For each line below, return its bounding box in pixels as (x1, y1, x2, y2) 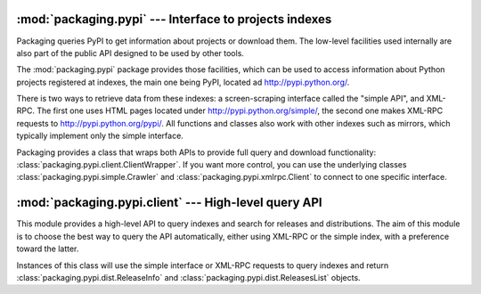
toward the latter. (16, 243, 79, 254)
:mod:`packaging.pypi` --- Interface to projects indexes (16, 12, 332, 27)
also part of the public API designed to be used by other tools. (16, 47, 245, 58)
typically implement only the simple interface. (16, 130, 184, 142)
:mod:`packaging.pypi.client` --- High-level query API (16, 195, 322, 210)
